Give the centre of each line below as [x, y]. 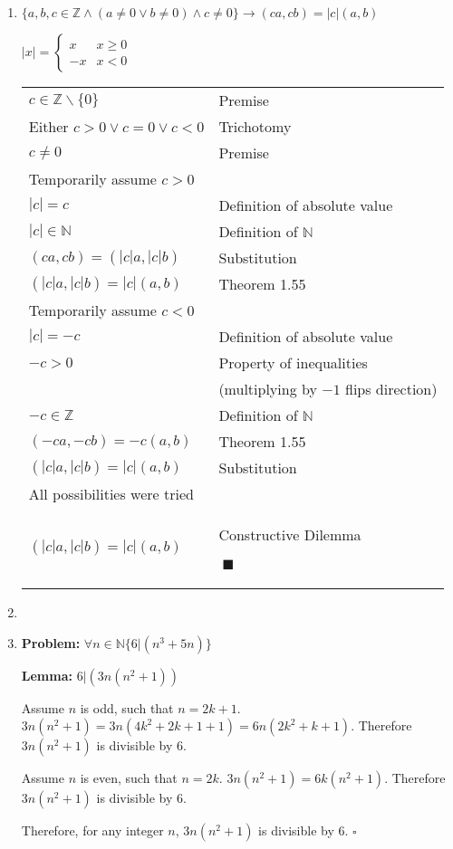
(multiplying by [268, 389]
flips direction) [391, 389]
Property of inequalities [293, 362]
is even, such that [129, 778]
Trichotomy [255, 126]
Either [48, 126]
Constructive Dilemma [290, 534]
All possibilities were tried [111, 494]
